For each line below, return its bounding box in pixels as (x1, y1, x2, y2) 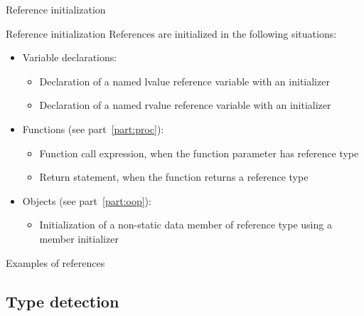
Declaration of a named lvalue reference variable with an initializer (39, 73, 330, 88)
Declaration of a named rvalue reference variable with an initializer (39, 98, 331, 112)
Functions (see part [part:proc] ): (22, 121, 164, 136)
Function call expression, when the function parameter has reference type (39, 145, 359, 160)
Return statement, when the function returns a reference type (39, 169, 309, 184)
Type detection (6, 290, 119, 312)
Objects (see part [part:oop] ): (22, 193, 151, 208)
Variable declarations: (22, 50, 117, 65)
